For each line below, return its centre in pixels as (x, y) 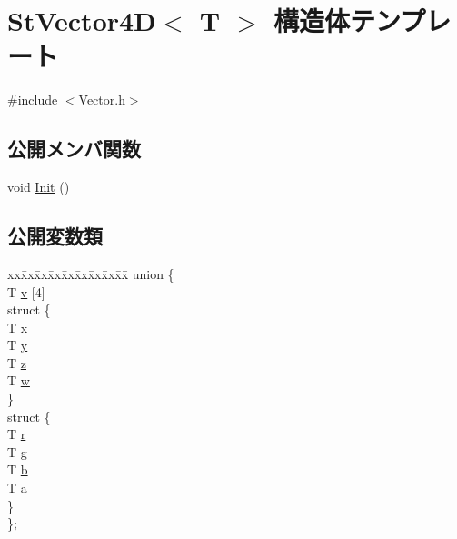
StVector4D (82, 20)
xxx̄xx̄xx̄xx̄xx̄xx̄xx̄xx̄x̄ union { (91, 273)
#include (33, 100)
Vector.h (102, 100)
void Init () (39, 187)
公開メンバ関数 (74, 149)
